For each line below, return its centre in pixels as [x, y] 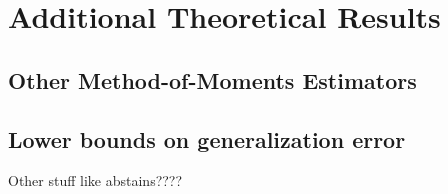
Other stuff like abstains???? [95, 180]
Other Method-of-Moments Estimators [212, 79]
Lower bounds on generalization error [207, 138]
